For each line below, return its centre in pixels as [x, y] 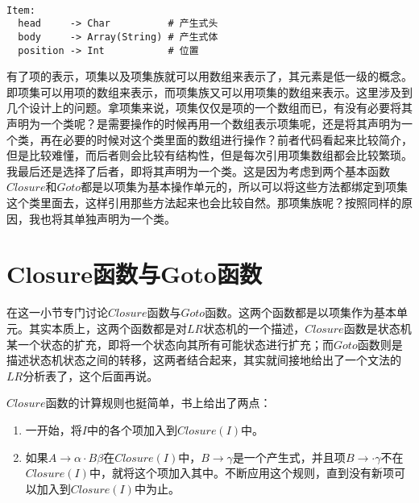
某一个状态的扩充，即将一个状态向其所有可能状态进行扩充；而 [170, 344]
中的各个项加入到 [132, 429]
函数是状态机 [378, 328]
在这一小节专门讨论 [57, 312]
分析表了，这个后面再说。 [91, 375]
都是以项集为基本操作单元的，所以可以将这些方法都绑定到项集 [245, 187]
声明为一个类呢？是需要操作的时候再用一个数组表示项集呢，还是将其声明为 [204, 124]
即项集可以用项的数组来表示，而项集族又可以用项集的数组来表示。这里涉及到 [209, 91]
